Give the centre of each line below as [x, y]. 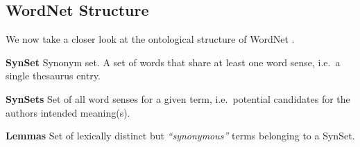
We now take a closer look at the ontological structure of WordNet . [150, 39]
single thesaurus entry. [53, 76]
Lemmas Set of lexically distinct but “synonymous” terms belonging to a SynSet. [180, 136]
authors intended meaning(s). [68, 112]
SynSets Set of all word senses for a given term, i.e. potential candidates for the [178, 98]
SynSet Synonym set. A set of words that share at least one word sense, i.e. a [173, 62]
